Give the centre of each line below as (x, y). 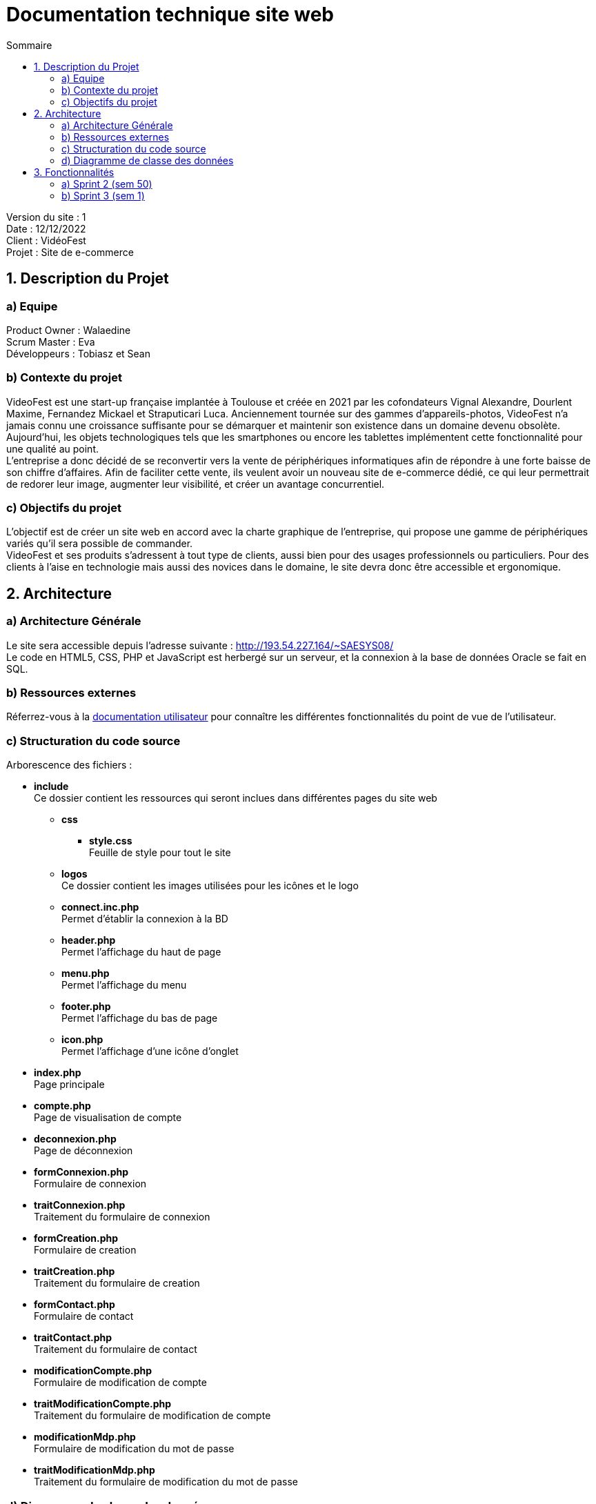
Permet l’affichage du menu (124, 985)
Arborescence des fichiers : (69, 765)
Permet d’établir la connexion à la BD (145, 919)
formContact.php (74, 1305)
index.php (58, 1073)
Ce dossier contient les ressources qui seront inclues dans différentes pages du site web (236, 798)
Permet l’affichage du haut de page (141, 952)
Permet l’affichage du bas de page (140, 1018)
